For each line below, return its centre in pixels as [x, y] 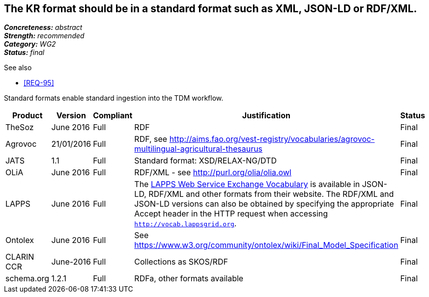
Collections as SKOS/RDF [181, 262]
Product [27, 116]
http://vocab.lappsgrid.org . [186, 224]
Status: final [24, 53]
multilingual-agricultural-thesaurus [199, 149]
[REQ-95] [39, 83]
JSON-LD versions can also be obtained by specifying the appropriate [264, 204]
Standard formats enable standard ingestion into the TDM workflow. [114, 98]
